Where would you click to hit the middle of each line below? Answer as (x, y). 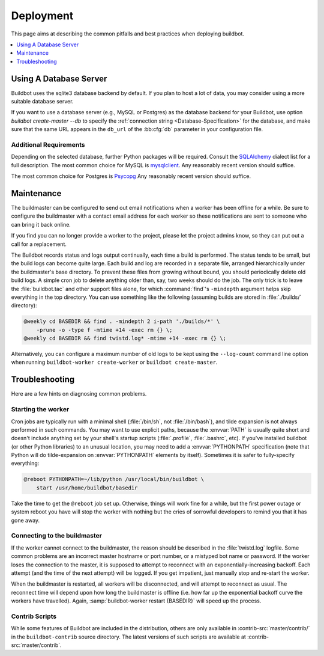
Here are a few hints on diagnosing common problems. (79, 394)
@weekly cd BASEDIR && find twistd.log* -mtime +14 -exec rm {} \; (125, 339)
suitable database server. (42, 102)
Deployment (42, 16)
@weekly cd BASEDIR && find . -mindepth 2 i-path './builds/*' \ (122, 321)
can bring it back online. (41, 224)
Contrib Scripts (34, 616)
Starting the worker (40, 409)
